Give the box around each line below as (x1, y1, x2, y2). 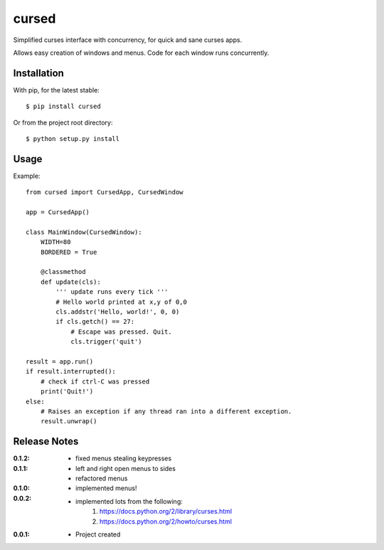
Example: (13, 171, 41, 180)
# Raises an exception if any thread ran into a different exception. (40, 407, 292, 416)
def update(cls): (40, 277, 101, 286)
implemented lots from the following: (75, 497, 183, 505)
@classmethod (40, 268, 86, 276)
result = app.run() (26, 357, 94, 366)
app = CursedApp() (26, 208, 90, 216)
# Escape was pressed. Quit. (70, 327, 172, 336)
